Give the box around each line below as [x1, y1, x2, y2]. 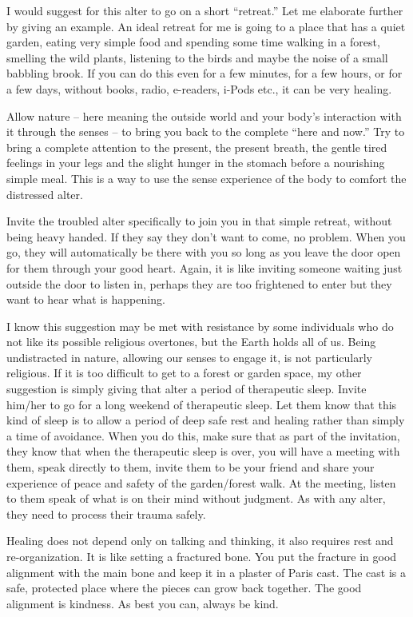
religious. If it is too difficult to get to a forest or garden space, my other [6, 364, 362, 381]
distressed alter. [6, 185, 83, 202]
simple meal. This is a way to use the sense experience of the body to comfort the [6, 169, 407, 186]
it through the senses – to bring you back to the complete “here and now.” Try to [6, 123, 405, 140]
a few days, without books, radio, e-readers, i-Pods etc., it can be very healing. [6, 80, 392, 97]
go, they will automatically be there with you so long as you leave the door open [6, 244, 401, 261]
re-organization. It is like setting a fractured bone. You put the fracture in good [6, 548, 397, 564]
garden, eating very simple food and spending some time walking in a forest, [6, 34, 380, 50]
